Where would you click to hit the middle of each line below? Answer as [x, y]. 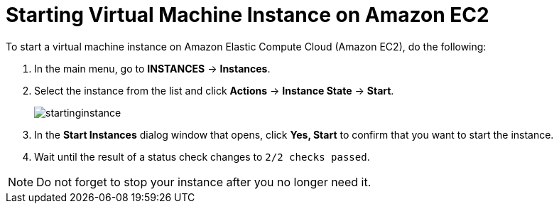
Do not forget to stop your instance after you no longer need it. [204, 182]
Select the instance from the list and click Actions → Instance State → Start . [214, 90]
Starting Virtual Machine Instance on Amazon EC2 [248, 15]
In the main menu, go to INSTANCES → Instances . [152, 68]
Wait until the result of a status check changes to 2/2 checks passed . [202, 156]
